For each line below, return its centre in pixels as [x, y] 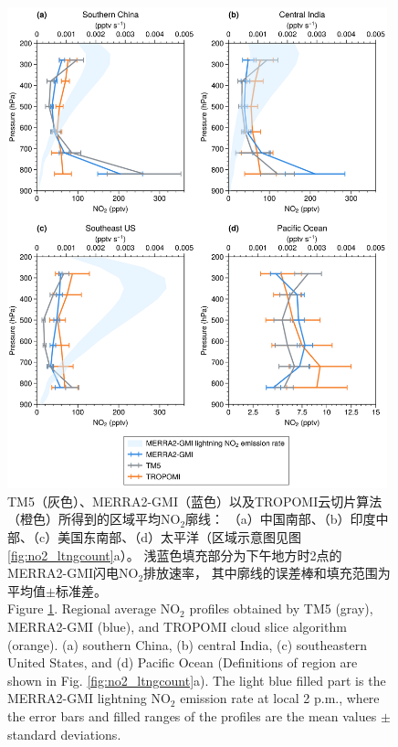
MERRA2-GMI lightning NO [89, 698]
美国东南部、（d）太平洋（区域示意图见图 [179, 537]
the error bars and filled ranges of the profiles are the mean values [192, 715]
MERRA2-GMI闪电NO [73, 573]
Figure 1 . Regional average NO [94, 608]
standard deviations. [64, 734]
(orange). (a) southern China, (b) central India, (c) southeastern [187, 644]
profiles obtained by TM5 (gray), [281, 608]
